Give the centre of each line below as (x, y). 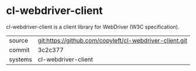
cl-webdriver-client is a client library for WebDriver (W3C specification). (93, 27)
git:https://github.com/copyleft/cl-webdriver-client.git (112, 40)
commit (19, 49)
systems (20, 59)
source (18, 40)
